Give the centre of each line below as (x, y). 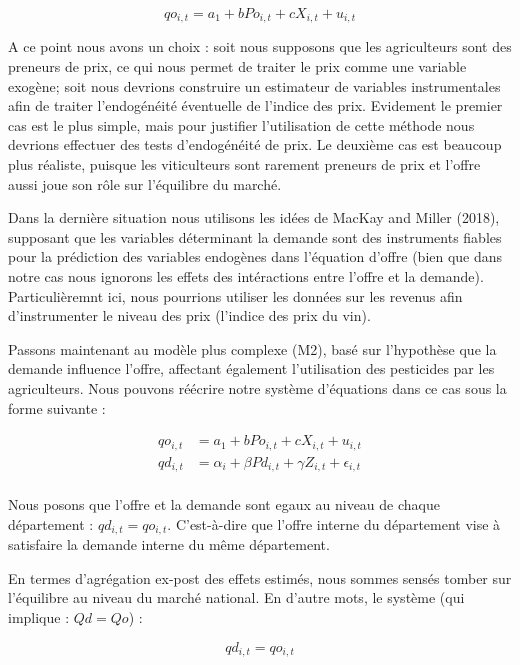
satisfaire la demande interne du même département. (169, 544)
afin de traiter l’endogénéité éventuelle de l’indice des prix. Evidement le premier (255, 105)
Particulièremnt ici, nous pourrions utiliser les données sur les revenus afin (235, 295)
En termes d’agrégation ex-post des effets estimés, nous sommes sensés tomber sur (260, 577)
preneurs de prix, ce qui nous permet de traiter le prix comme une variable (237, 66)
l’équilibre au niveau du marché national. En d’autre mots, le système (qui (236, 597)
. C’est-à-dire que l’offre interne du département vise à (334, 523)
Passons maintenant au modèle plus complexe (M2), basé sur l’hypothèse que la (252, 348)
